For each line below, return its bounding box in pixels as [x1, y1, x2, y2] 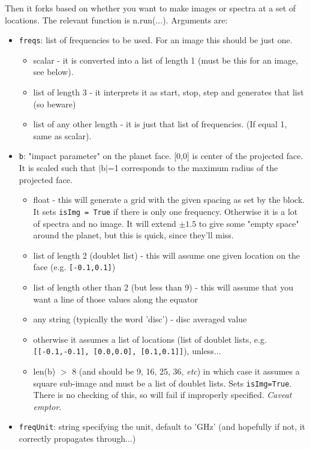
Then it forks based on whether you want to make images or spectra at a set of [5, 2, 296, 14]
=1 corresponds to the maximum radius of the [107, 161, 278, 174]
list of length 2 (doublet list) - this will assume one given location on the [33, 249, 300, 261]
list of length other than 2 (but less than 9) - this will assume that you [33, 280, 293, 293]
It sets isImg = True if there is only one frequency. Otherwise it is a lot [33, 205, 298, 217]
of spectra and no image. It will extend [33, 217, 176, 229]
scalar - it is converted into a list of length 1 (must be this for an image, [33, 53, 299, 66]
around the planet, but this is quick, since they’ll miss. [33, 229, 234, 241]
